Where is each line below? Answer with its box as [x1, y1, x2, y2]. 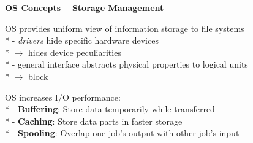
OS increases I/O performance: [5, 90, 121, 103]
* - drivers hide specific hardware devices [5, 34, 159, 47]
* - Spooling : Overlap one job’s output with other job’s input [5, 126, 240, 139]
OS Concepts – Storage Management [5, 1, 164, 14]
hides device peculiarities [28, 45, 121, 58]
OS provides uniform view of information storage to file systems [5, 21, 244, 34]
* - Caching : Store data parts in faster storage [5, 114, 183, 127]
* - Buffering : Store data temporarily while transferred [5, 102, 215, 115]
